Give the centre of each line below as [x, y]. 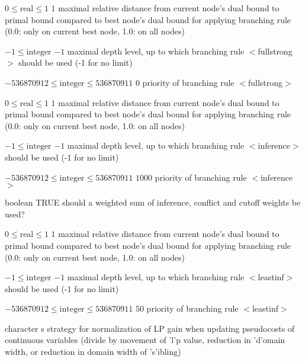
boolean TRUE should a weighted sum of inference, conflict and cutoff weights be [153, 202]
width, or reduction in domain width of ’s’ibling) [93, 352]
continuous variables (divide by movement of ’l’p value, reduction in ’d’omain [145, 340]
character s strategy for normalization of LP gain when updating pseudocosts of [150, 328]
